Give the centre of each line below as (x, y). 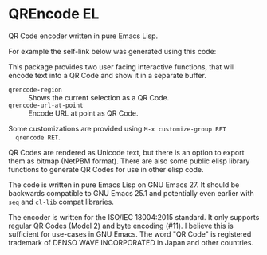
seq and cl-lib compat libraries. (61, 202)
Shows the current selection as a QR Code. (99, 97)
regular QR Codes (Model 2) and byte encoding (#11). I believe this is (121, 226)
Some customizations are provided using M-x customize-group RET (118, 128)
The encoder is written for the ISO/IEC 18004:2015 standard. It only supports (134, 217)
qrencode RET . (38, 137)
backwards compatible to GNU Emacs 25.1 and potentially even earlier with (132, 193)
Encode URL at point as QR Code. (83, 113)
